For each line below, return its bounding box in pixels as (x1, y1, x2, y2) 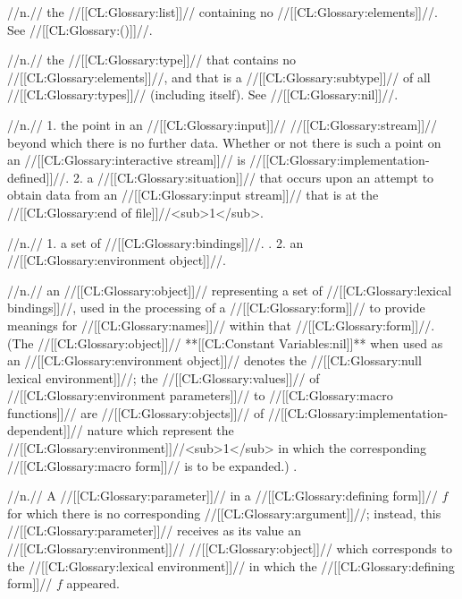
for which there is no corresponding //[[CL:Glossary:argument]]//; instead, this (7, 503, 441, 522)
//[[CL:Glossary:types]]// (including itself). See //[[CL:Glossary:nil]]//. (7, 85, 399, 104)
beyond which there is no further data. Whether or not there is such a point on (7, 133, 441, 151)
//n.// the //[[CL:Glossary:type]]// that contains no (7, 50, 296, 69)
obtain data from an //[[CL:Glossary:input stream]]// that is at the (7, 185, 379, 204)
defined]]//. (7, 167, 70, 186)
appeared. (66, 574, 120, 593)
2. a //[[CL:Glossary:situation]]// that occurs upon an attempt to (72, 167, 434, 186)
